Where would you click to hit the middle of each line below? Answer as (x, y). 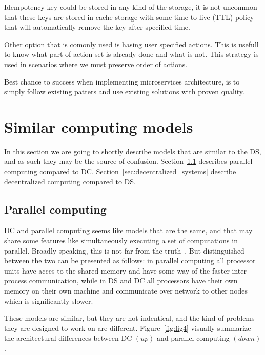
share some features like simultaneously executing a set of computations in (121, 241)
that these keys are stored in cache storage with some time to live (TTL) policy (129, 17)
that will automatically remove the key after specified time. (97, 27)
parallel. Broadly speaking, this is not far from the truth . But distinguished (124, 250)
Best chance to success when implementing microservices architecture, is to (122, 81)
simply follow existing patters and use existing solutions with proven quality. (124, 91)
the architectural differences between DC (68, 338)
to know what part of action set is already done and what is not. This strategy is (131, 54)
